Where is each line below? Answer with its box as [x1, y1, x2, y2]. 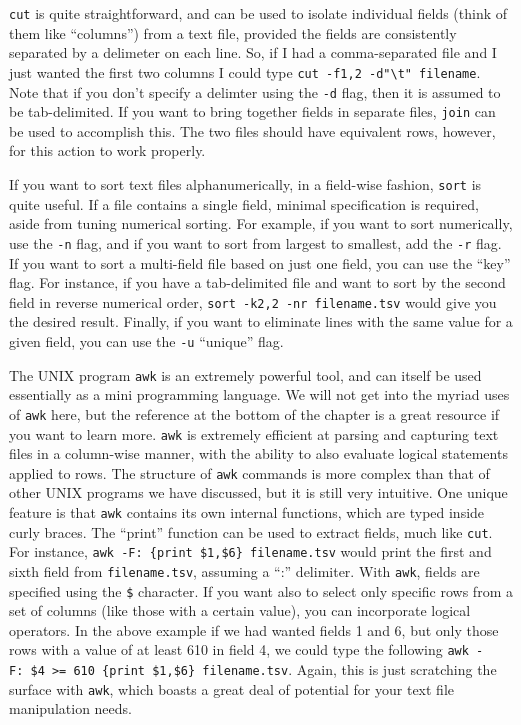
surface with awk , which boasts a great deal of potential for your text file [9, 678, 454, 699]
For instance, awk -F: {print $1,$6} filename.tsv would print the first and [9, 541, 492, 562]
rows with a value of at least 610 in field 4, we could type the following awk [9, 639, 469, 660]
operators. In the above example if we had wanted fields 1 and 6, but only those [9, 619, 499, 640]
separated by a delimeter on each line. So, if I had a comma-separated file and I [9, 42, 497, 63]
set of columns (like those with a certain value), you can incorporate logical [9, 600, 471, 621]
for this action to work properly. [9, 140, 206, 161]
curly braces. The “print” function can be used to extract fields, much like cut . [9, 521, 493, 542]
